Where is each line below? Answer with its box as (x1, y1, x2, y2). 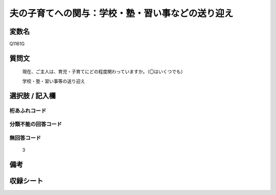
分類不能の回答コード (9, 121, 62, 128)
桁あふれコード (9, 107, 47, 114)
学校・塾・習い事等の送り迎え (22, 78, 85, 84)
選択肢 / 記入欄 (9, 91, 56, 100)
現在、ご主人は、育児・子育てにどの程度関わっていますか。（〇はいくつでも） (22, 69, 186, 75)
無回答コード (9, 134, 41, 141)
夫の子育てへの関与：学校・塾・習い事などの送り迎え (9, 8, 234, 19)
